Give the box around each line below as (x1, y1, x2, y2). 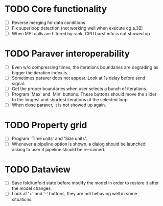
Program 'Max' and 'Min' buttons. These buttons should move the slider (11, 92, 157, 97)
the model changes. (11, 185, 52, 191)
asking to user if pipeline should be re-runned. (11, 147, 106, 153)
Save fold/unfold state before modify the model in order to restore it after (11, 180, 159, 186)
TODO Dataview (4, 164, 70, 175)
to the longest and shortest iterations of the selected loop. (11, 97, 129, 103)
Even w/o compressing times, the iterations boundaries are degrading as (11, 65, 159, 70)
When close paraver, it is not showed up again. (11, 102, 106, 108)
